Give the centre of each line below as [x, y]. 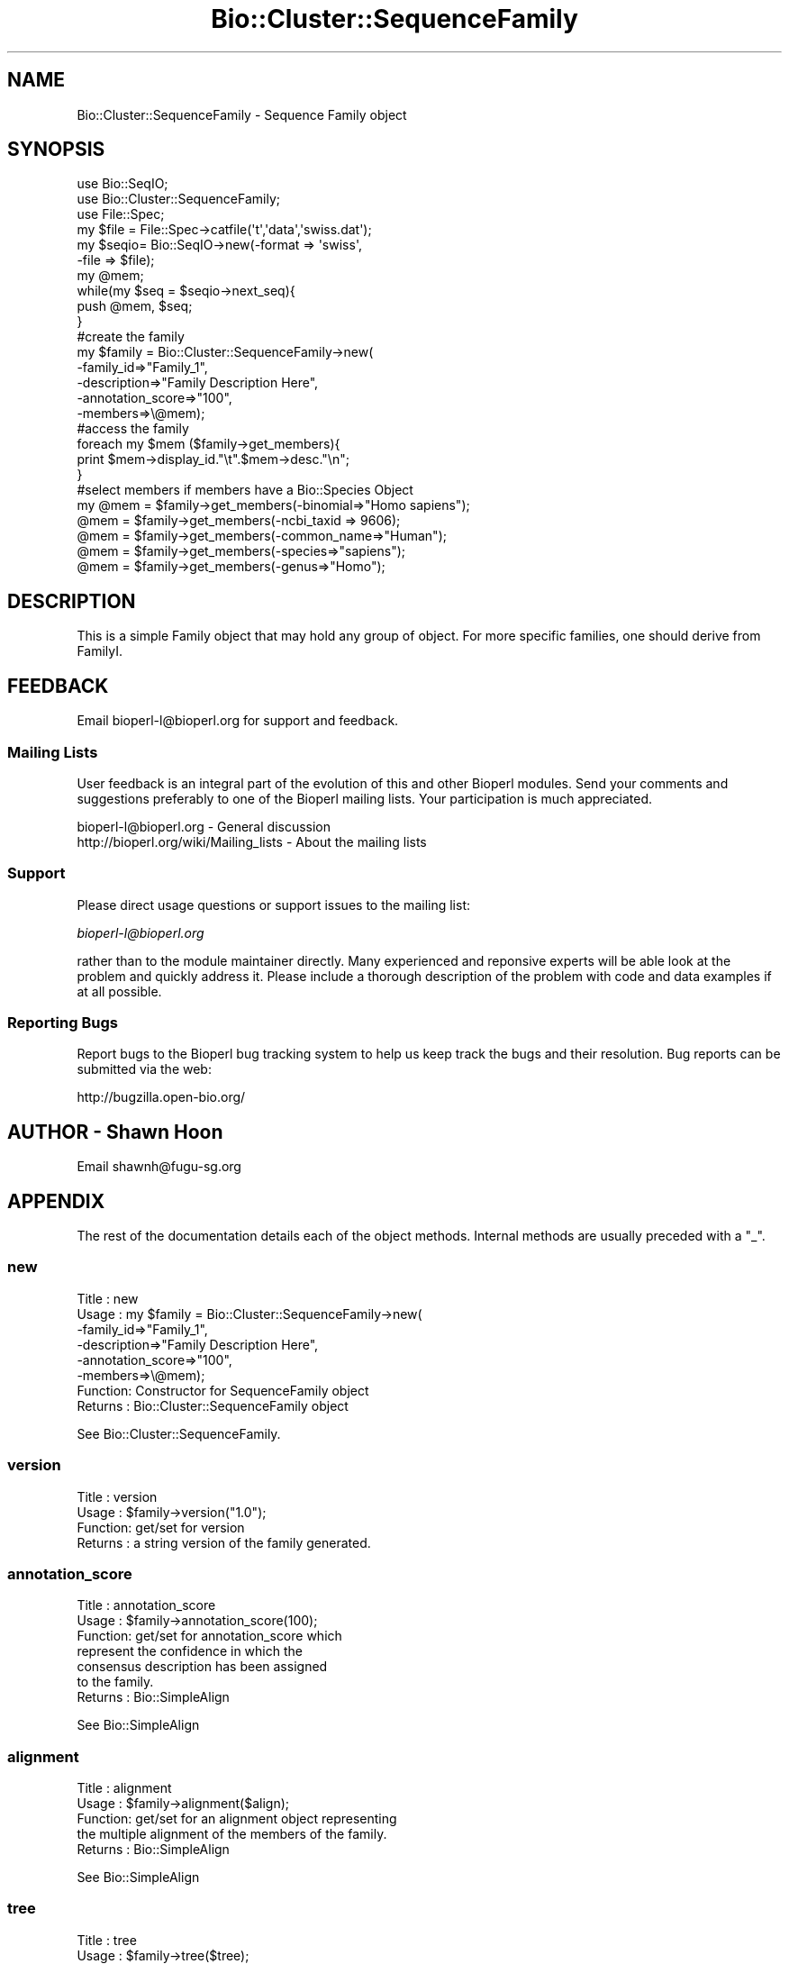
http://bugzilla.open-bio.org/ [161, 1097]
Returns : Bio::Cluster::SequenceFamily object [213, 1405]
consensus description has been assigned [202, 1667]
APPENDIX [56, 1201]
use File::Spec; [121, 214]
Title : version [117, 1496]
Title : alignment [124, 1788]
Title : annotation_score [146, 1605]
